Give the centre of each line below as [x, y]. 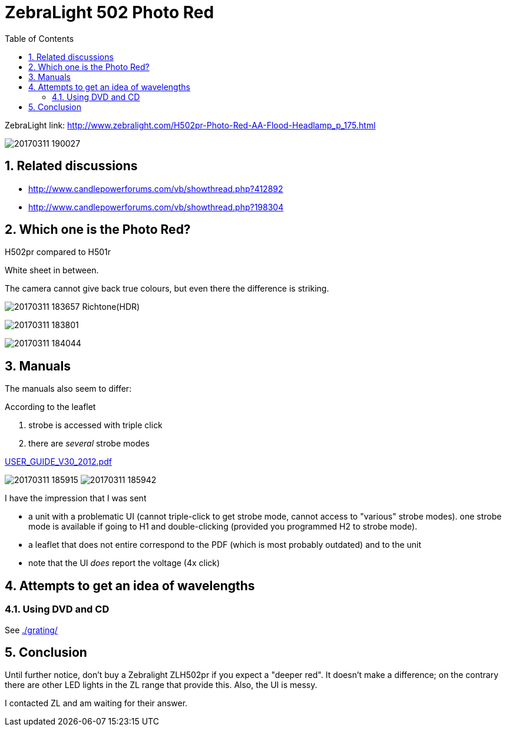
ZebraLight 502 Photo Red [110, 12]
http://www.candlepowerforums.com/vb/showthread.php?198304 [156, 207]
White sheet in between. [52, 270]
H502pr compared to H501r [58, 252]
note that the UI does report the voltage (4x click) [124, 563]
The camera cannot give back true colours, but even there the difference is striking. [167, 289]
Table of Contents [39, 38]
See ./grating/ [31, 630]
